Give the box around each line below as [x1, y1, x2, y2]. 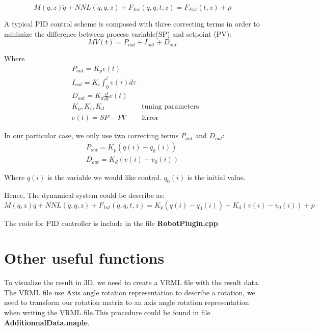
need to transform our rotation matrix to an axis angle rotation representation [4, 297, 249, 308]
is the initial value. [187, 172, 246, 183]
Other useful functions [4, 247, 165, 268]
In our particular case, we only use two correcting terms [4, 130, 179, 141]
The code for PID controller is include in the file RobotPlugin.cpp [4, 217, 218, 228]
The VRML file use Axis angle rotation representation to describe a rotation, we [4, 287, 255, 297]
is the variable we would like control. [47, 172, 162, 183]
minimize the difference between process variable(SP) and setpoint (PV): [4, 28, 231, 39]
